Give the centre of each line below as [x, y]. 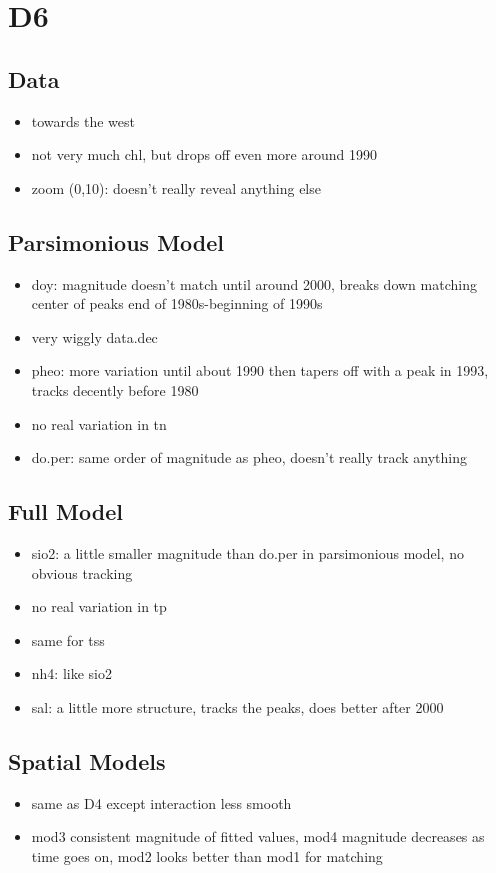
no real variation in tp [99, 606]
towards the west [83, 120]
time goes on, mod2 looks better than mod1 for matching [207, 855]
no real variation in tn [99, 423]
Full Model [65, 511]
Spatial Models [87, 760]
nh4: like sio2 [71, 673]
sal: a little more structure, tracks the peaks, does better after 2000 [237, 706]
